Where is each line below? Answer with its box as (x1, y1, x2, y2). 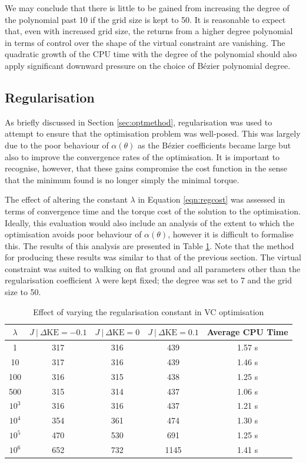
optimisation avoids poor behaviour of (5, 228, 142, 240)
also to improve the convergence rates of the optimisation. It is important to (5, 150, 280, 163)
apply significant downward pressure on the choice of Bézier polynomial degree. (5, 59, 291, 71)
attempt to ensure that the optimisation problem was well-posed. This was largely (5, 127, 301, 140)
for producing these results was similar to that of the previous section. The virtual (5, 251, 301, 263)
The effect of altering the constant (5, 193, 128, 206)
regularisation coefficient (5, 274, 92, 286)
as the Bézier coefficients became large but (138, 138, 291, 151)
